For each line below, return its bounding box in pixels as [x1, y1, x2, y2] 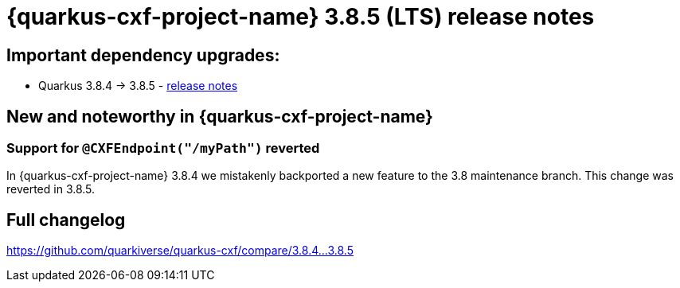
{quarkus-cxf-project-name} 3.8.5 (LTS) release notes [6, 3, 595, 30]
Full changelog [6, 209, 126, 230]
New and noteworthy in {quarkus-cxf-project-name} [6, 106, 433, 126]
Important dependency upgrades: [6, 45, 280, 65]
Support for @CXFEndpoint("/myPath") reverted [6, 140, 320, 157]
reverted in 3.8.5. [6, 182, 96, 197]
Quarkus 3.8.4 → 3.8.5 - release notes [38, 79, 238, 93]
